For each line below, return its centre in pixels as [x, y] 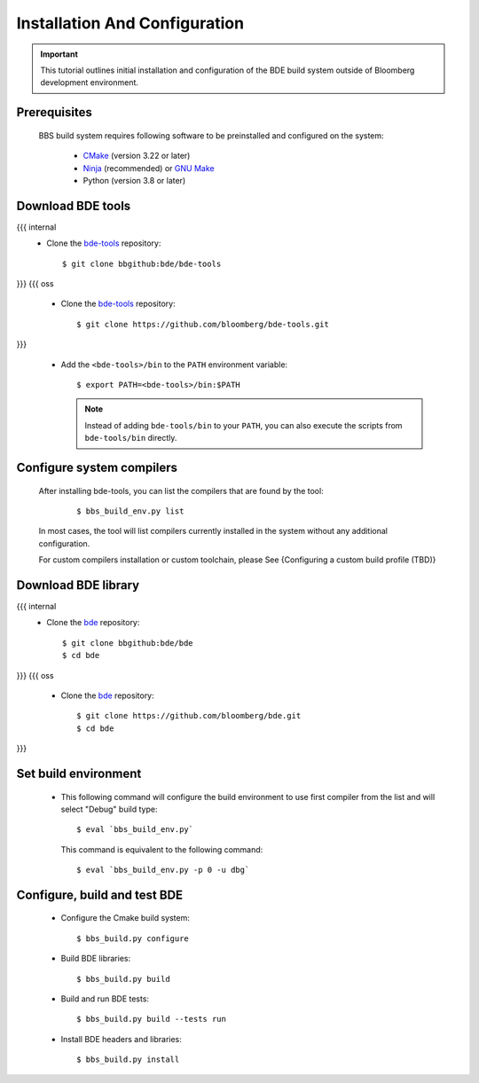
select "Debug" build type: [109, 809]
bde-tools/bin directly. [131, 438]
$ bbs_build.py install [128, 1059]
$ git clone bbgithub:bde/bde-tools [142, 263]
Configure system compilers [97, 467]
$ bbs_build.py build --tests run [151, 1019]
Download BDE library [78, 585]
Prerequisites [54, 112]
